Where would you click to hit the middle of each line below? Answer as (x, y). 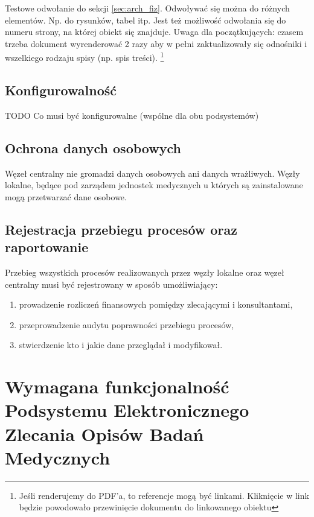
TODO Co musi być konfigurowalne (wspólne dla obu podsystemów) (132, 115)
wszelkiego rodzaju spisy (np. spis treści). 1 (85, 57)
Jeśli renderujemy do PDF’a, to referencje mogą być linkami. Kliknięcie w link (164, 495)
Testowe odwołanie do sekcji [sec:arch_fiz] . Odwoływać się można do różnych (147, 8)
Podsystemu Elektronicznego (127, 410)
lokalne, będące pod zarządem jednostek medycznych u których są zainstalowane (154, 185)
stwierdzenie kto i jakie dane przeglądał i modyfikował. (121, 345)
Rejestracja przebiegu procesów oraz (121, 229)
